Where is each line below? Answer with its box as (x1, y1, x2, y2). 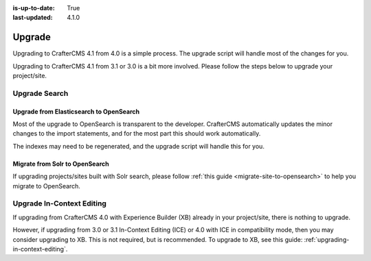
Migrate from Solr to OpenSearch (12, 160, 109, 168)
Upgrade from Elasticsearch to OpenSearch (12, 107, 140, 116)
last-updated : (12, 14, 53, 22)
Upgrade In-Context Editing (12, 199, 106, 208)
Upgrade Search (12, 88, 69, 98)
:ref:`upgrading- (304, 235, 350, 243)
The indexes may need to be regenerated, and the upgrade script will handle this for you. (12, 142, 265, 150)
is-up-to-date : (12, 4, 55, 12)
